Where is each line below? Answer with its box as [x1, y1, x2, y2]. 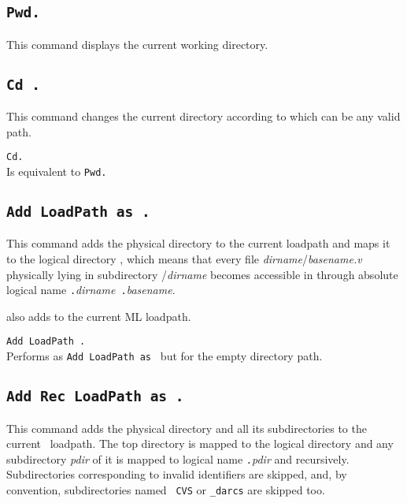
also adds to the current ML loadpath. [6, 307, 191, 324]
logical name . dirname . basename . [6, 281, 176, 298]
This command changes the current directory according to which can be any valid [6, 108, 401, 125]
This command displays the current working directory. [6, 35, 268, 52]
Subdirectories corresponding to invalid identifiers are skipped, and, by [6, 466, 347, 483]
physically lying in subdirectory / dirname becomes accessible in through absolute [6, 266, 398, 282]
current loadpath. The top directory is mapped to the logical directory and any [6, 435, 394, 452]
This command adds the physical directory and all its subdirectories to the [6, 419, 367, 436]
